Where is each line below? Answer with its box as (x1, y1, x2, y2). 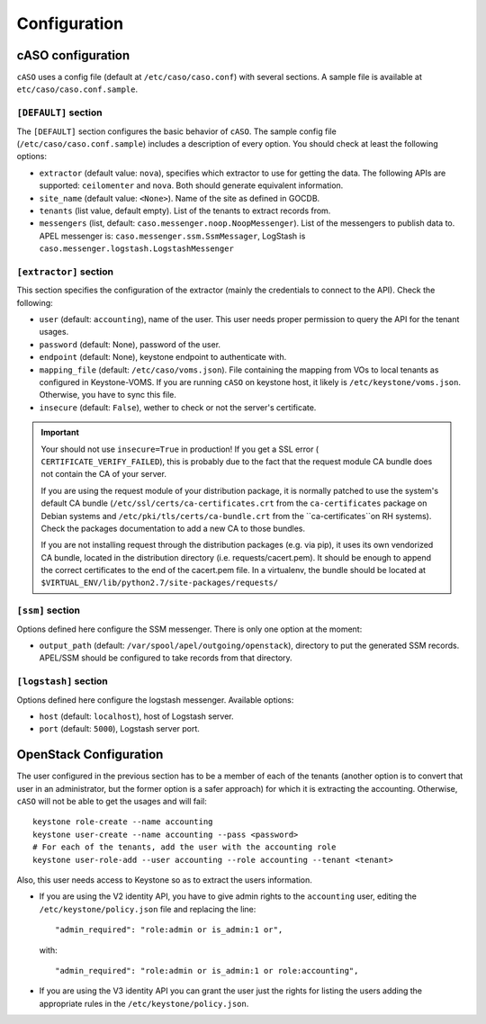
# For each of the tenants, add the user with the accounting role (32, 842, 337, 852)
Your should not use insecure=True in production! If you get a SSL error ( (40, 444, 319, 454)
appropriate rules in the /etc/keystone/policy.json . (39, 998, 249, 1009)
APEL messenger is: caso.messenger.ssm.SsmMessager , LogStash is (39, 230, 306, 241)
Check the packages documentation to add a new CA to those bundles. (40, 523, 306, 534)
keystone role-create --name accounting (32, 817, 213, 827)
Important (40, 427, 80, 438)
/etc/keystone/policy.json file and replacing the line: (39, 903, 256, 914)
